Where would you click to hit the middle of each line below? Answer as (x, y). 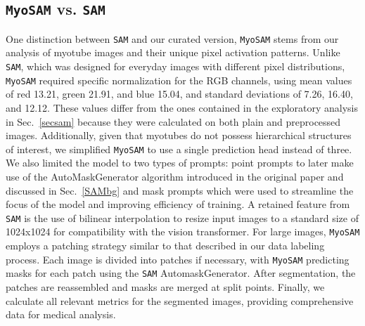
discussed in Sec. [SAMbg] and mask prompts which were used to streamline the (180, 190)
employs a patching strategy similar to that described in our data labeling (165, 246)
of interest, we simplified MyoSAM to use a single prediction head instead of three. (179, 149)
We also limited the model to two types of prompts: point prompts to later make (180, 163)
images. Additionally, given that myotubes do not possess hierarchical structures (179, 135)
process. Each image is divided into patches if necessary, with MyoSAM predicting (178, 259)
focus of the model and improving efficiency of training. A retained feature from (178, 204)
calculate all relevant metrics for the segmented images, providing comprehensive (180, 300)
